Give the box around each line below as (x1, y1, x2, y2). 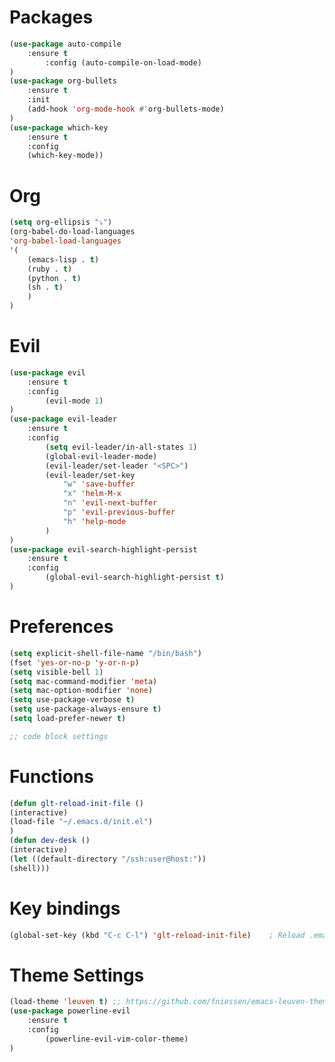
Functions (9, 765, 94, 788)
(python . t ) (27, 273, 82, 283)
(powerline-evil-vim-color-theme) (45, 1034, 189, 1044)
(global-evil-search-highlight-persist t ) (45, 572, 225, 583)
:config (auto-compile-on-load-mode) (45, 57, 202, 68)
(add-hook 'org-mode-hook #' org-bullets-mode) (27, 104, 225, 115)
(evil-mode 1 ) (45, 396, 104, 406)
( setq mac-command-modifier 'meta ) (9, 676, 158, 686)
